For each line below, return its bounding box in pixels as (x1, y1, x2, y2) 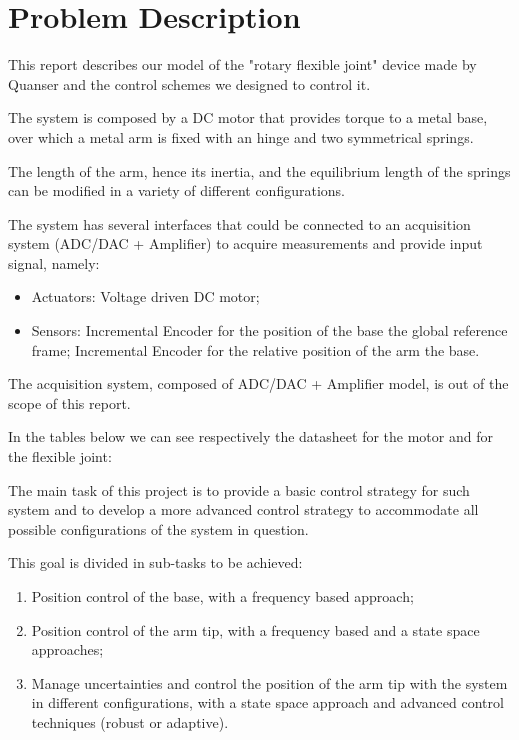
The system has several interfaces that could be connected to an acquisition (8, 213, 471, 234)
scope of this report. (8, 392, 131, 413)
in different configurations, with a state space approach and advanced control (31, 692, 504, 713)
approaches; (31, 639, 104, 660)
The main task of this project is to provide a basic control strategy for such (8, 479, 470, 500)
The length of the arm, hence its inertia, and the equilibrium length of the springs (8, 160, 511, 181)
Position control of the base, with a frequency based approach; (31, 586, 414, 606)
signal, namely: (8, 252, 100, 273)
